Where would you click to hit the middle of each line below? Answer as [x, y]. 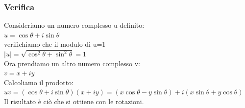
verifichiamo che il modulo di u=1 [55, 44]
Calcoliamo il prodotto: [39, 82]
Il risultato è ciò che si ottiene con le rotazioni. [74, 101]
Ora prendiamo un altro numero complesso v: [72, 63]
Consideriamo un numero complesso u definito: [74, 25]
